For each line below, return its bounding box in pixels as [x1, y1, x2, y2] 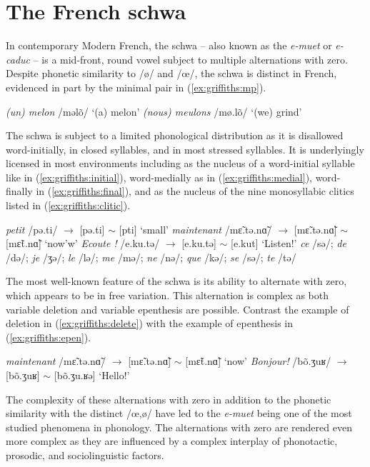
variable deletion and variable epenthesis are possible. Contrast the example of [6, 301, 349, 316]
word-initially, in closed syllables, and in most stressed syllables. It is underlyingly [6, 141, 364, 156]
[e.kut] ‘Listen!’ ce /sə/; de [231, 236, 346, 251]
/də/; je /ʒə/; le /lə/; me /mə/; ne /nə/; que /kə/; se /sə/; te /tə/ [6, 249, 296, 264]
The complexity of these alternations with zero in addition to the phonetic [6, 391, 331, 406]
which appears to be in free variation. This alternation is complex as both [6, 288, 329, 303]
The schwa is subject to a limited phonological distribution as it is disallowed [6, 128, 344, 143]
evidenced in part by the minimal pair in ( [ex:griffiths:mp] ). [6, 79, 266, 94]
